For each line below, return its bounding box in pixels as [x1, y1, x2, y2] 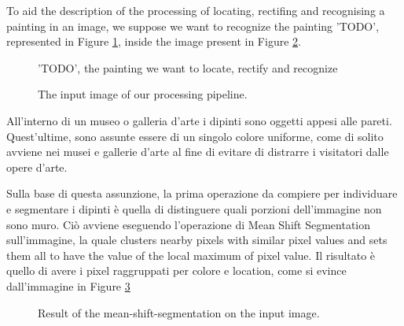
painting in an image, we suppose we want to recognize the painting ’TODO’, [6, 17, 380, 34]
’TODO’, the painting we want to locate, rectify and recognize [38, 59, 338, 76]
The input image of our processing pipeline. [38, 86, 248, 102]
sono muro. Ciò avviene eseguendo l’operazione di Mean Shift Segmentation [6, 216, 371, 232]
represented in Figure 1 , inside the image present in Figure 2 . [6, 33, 301, 50]
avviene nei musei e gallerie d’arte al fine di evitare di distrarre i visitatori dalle [6, 143, 389, 160]
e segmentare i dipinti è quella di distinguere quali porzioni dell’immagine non [6, 200, 382, 217]
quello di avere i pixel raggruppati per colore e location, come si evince [6, 262, 347, 279]
